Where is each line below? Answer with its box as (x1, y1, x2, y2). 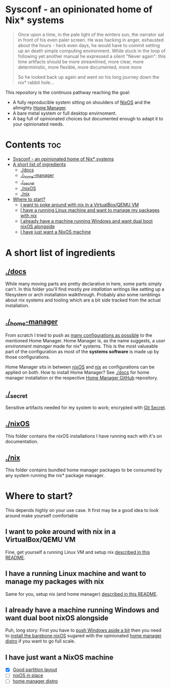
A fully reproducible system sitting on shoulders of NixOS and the (12, 99, 151, 105)
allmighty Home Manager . (12, 104, 67, 111)
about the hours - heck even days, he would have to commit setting (17, 42, 160, 48)
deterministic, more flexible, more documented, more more (17, 64, 142, 70)
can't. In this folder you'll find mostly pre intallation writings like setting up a (5, 286, 165, 292)
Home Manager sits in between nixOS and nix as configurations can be (5, 364, 155, 370)
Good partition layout (12, 666, 58, 673)
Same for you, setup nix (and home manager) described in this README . (5, 591, 158, 597)
